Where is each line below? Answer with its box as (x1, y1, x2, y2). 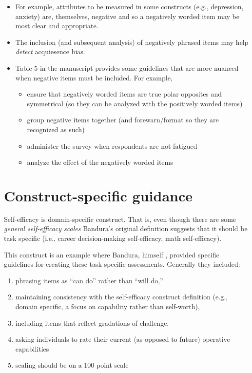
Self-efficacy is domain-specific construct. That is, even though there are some (4, 214, 236, 224)
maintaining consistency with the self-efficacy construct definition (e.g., (15, 292, 228, 302)
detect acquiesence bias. (15, 46, 85, 57)
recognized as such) (27, 124, 85, 134)
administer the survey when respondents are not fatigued (27, 140, 197, 151)
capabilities (15, 343, 49, 353)
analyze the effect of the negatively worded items (27, 157, 173, 167)
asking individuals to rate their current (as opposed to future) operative (15, 334, 230, 344)
